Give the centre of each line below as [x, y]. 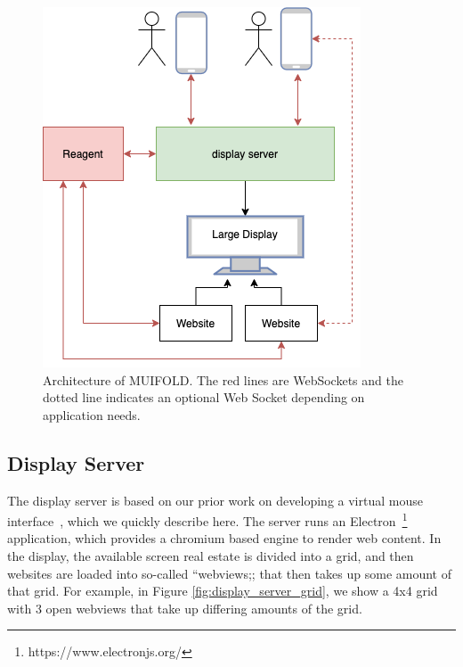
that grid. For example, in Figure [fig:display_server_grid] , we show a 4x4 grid [223, 591]
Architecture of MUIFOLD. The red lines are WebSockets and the [223, 379]
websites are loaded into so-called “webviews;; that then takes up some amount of [229, 573]
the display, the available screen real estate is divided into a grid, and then [211, 556]
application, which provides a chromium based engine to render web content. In [224, 538]
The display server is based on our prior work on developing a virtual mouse [215, 500]
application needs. [92, 414]
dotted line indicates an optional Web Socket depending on [204, 397]
